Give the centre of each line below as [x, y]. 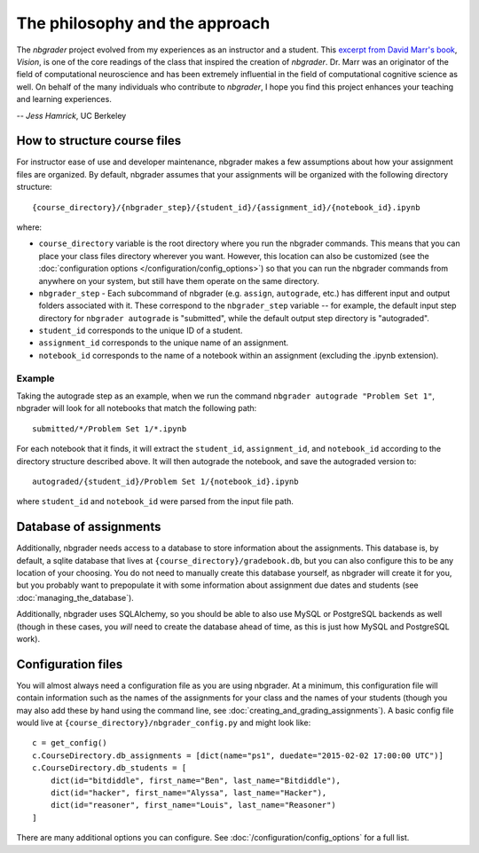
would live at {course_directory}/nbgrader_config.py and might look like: [164, 723]
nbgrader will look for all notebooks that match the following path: [137, 408]
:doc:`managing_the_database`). [75, 597]
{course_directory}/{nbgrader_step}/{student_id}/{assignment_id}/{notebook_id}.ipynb [226, 207]
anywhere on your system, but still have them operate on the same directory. [179, 280]
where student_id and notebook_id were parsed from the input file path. [155, 502]
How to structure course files [99, 141]
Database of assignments [89, 527]
